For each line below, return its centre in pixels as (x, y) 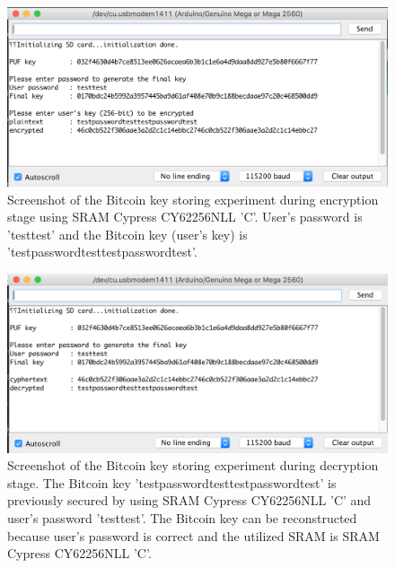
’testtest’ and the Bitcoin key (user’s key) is (127, 234)
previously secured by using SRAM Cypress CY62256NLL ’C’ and (189, 500)
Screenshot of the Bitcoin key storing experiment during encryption (193, 199)
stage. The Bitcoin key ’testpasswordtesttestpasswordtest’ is (172, 482)
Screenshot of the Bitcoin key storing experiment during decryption (193, 465)
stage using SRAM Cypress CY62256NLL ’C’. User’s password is (185, 217)
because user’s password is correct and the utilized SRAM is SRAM (193, 535)
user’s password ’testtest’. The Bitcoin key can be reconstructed (182, 517)
